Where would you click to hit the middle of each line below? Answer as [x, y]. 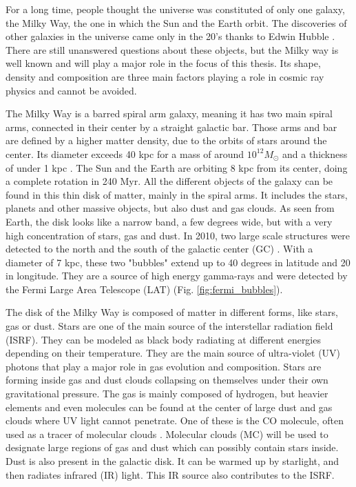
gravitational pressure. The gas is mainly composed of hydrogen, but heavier [167, 394]
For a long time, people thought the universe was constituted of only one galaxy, [175, 9]
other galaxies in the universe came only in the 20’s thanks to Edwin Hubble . [170, 36]
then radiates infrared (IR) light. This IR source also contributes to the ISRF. [170, 474]
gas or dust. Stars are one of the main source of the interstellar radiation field [169, 326]
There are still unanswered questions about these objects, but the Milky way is [172, 49]
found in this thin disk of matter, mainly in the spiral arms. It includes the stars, [177, 194]
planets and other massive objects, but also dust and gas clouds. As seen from [170, 208]
